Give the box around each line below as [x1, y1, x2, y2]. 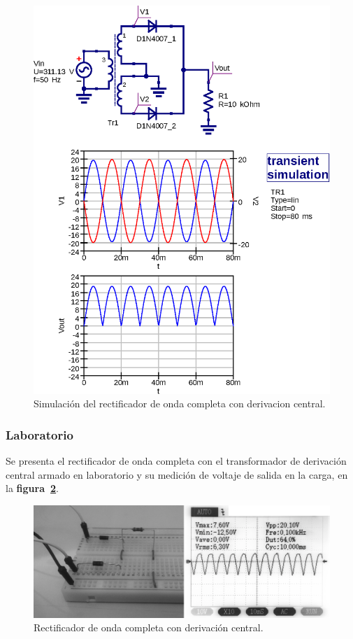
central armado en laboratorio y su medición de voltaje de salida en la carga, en [6, 467, 348, 482]
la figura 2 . [6, 481, 59, 496]
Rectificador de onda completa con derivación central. [34, 620, 264, 635]
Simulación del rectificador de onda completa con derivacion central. [34, 396, 326, 411]
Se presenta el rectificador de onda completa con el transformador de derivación [6, 453, 347, 468]
